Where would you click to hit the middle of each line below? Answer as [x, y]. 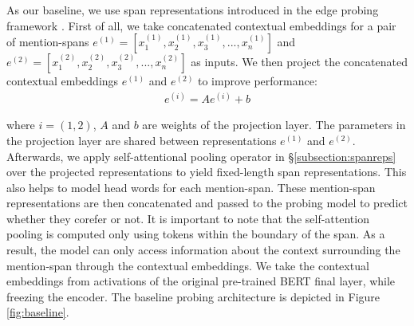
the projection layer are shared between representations [142, 140]
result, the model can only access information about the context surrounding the [203, 250]
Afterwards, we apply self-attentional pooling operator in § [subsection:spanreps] [201, 156]
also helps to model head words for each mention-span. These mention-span [191, 187]
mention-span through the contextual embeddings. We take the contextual [188, 265]
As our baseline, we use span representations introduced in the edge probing [193, 10]
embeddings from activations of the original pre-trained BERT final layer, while [201, 281]
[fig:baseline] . [38, 312]
